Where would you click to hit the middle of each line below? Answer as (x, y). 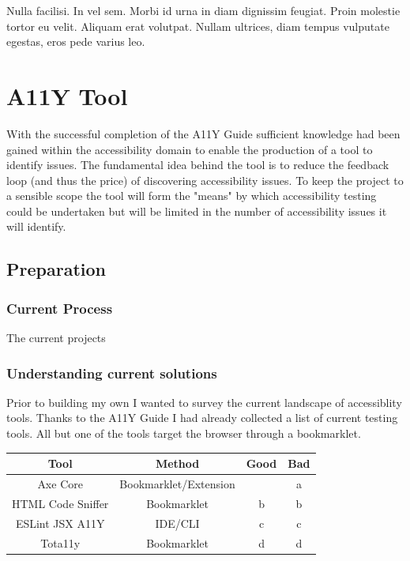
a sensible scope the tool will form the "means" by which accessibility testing (192, 196)
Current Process (60, 308)
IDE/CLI (177, 523)
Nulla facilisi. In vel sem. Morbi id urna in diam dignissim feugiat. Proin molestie (203, 10)
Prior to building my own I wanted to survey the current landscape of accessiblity (204, 402)
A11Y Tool (67, 95)
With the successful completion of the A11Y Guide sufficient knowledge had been (203, 133)
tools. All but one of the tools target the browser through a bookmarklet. (184, 433)
